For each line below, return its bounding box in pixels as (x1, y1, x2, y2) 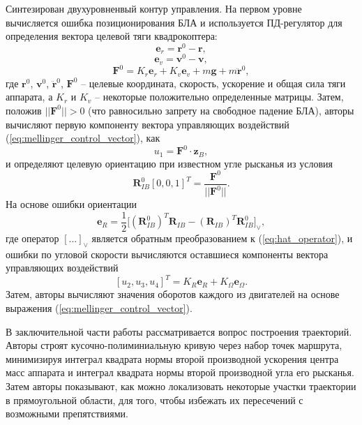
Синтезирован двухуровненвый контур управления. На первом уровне (6, 1, 302, 15)
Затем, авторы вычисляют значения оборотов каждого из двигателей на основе (6, 287, 340, 301)
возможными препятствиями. (6, 406, 128, 421)
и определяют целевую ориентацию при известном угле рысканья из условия (6, 156, 333, 170)
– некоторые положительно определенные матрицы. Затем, (95, 89, 344, 104)
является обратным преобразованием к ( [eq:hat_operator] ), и (91, 230, 353, 245)
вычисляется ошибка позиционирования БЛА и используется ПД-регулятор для (6, 15, 342, 29)
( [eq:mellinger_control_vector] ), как (6, 131, 160, 145)
